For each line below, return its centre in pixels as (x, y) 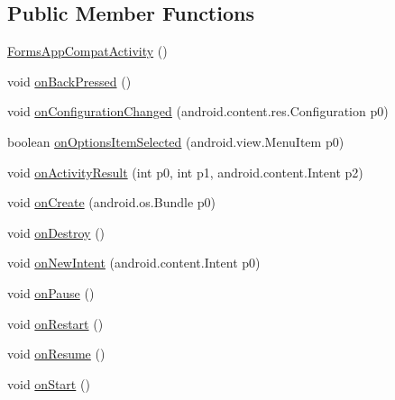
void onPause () (51, 292)
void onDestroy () (56, 232)
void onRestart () (55, 323)
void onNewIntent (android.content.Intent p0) (134, 263)
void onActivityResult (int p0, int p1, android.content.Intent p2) (185, 172)
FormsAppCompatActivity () (87, 51)
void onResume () (56, 354)
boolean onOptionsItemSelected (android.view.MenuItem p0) (176, 141)
